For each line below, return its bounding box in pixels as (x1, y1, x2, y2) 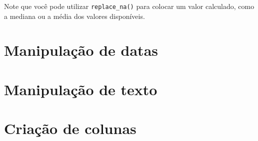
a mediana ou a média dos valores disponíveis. (4, 10, 145, 21)
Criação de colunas (4, 118, 136, 139)
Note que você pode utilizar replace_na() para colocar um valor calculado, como (4, 1, 254, 11)
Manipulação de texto (4, 79, 157, 99)
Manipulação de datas (4, 40, 158, 60)
